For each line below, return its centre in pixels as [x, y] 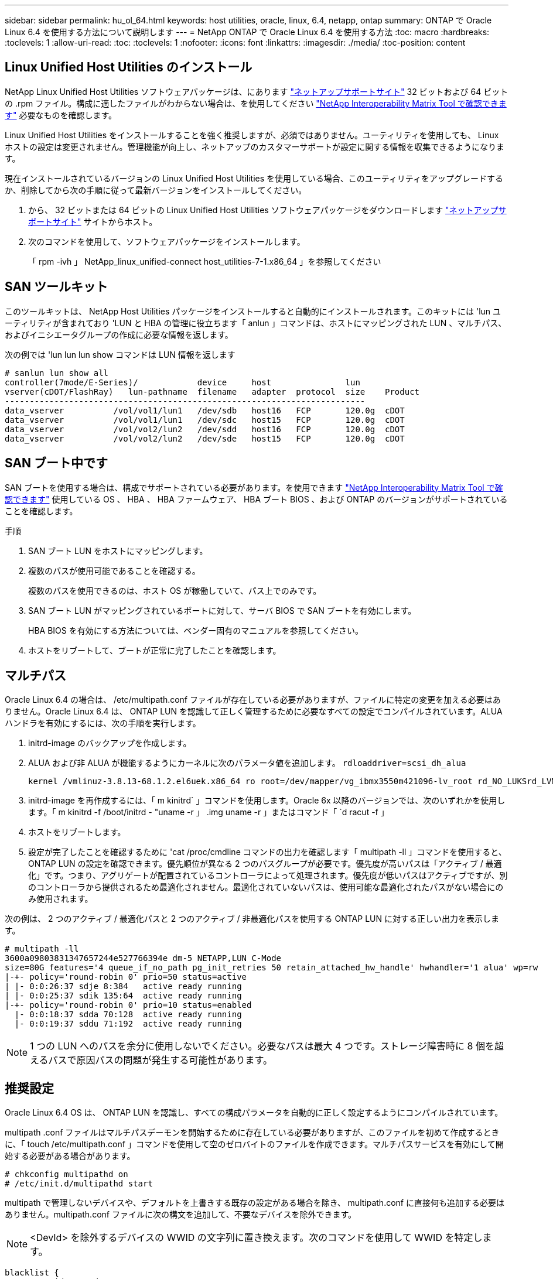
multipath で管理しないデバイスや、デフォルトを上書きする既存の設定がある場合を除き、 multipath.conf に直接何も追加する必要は [255, 1203]
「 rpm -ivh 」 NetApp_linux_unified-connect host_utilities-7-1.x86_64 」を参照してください [205, 261]
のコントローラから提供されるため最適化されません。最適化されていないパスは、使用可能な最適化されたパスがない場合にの [266, 887]
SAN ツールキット [57, 287]
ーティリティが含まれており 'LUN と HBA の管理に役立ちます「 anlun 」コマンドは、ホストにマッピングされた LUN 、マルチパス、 [256, 323]
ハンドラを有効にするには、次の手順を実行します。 [103, 723]
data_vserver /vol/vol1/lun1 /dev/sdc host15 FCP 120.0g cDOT [205, 420]
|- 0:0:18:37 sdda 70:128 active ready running [128, 1015]
